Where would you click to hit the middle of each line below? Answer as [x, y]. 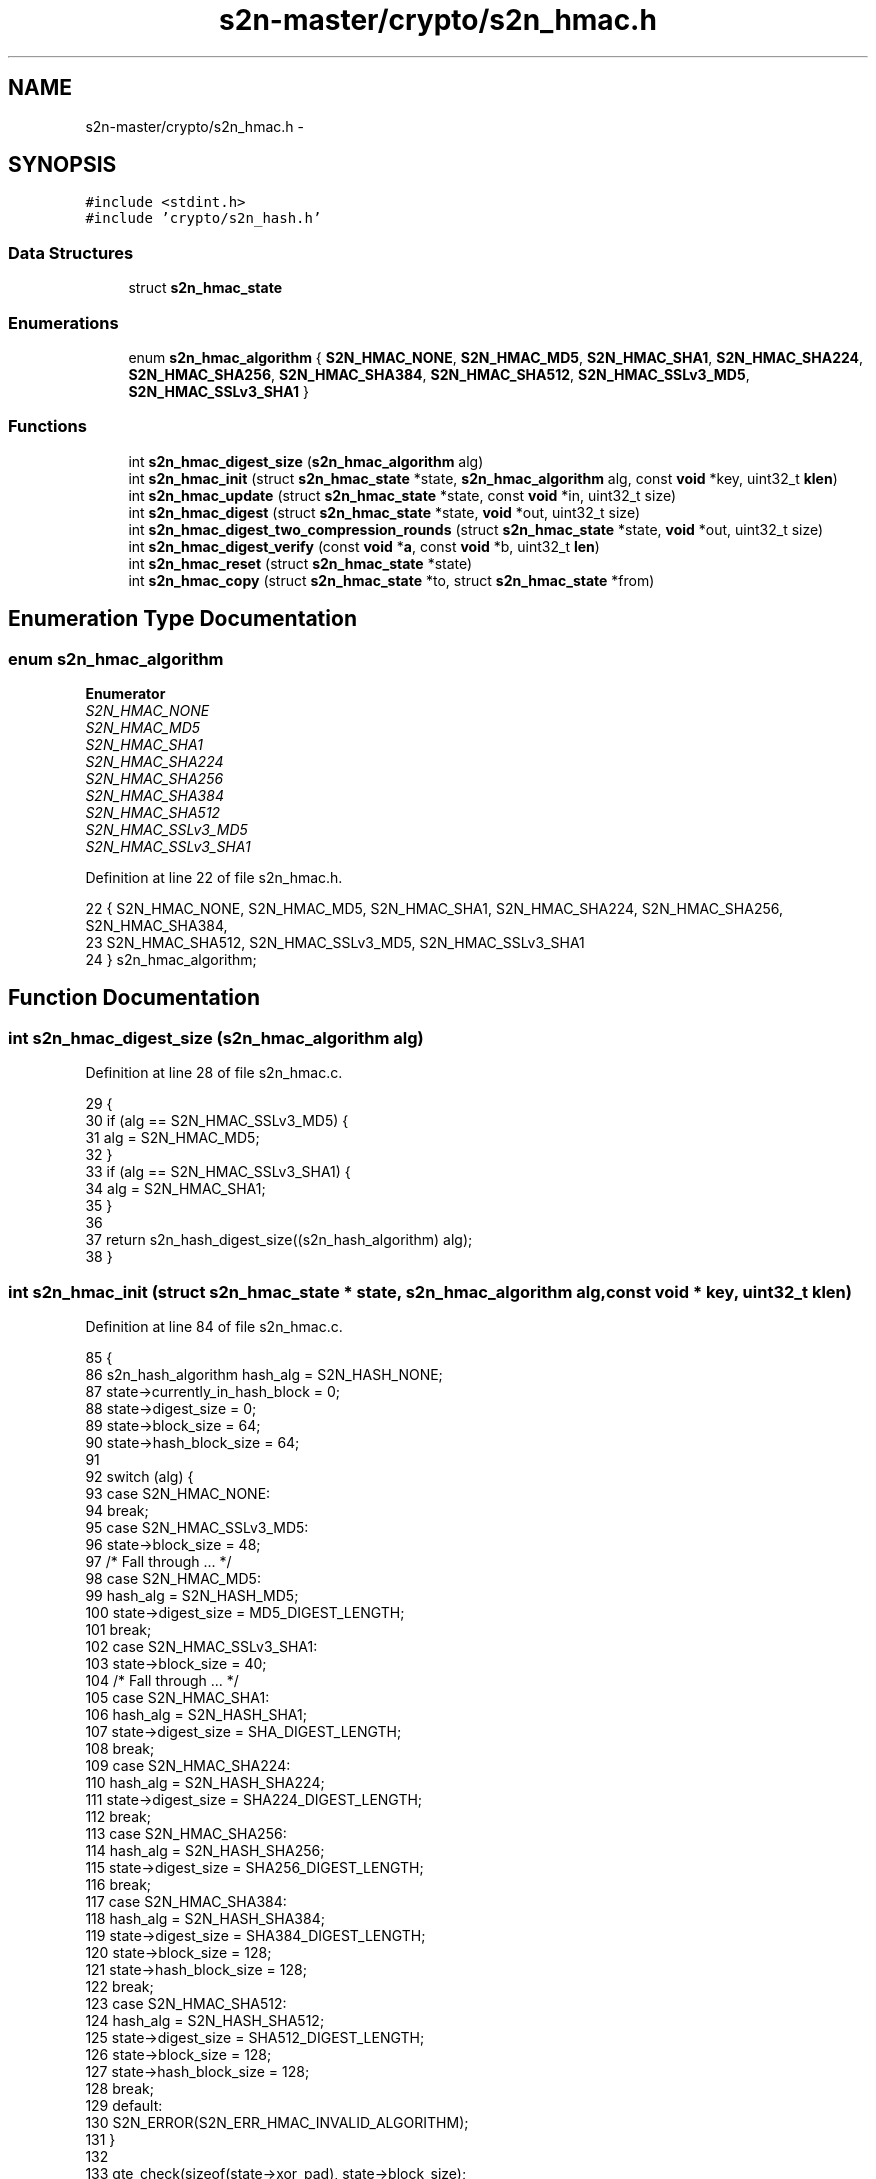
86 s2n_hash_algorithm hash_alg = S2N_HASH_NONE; [264, 1374]
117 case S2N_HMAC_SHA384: [186, 1901]
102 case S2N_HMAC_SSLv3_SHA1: [201, 1646]
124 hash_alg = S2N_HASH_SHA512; [205, 2020]
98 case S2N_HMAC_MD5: [173, 1578]
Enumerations [63, 322]
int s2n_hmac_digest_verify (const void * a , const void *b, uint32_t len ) [364, 546]
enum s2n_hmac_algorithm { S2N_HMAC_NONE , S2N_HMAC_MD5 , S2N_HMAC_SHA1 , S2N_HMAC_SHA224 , [496, 357]
